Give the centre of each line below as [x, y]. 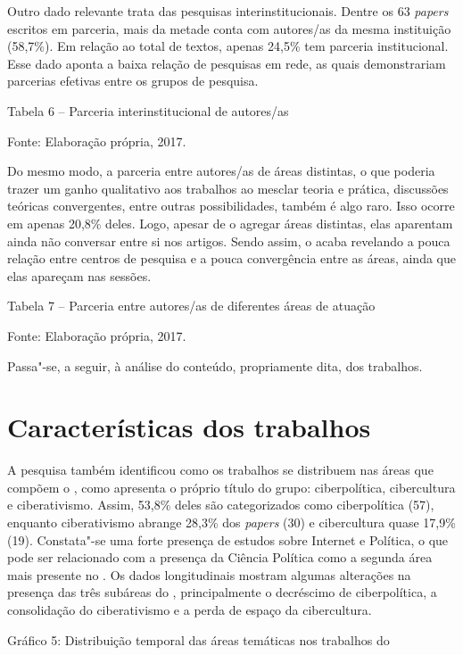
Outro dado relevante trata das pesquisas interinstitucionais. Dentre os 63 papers [228, 11]
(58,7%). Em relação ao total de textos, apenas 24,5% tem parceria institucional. [228, 46]
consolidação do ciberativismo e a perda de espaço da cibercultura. [190, 609]
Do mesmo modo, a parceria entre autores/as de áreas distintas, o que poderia [221, 171]
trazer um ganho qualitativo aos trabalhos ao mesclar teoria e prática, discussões [228, 188]
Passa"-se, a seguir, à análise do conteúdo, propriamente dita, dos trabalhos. [215, 365]
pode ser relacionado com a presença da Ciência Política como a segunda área [220, 557]
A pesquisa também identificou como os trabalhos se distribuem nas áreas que [220, 470]
